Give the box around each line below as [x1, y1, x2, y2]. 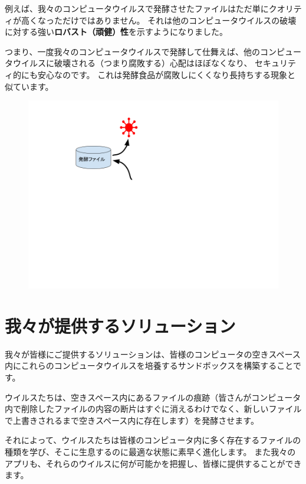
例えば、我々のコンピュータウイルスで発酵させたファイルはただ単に [5, 2, 269, 14]
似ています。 [5, 80, 54, 92]
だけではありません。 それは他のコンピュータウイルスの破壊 [62, 14, 297, 26]
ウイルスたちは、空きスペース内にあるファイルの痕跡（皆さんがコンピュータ [5, 391, 301, 403]
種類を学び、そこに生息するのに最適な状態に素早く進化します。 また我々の [5, 446, 296, 458]
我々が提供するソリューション [5, 313, 236, 337]
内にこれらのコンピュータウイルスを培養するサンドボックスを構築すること [5, 359, 293, 372]
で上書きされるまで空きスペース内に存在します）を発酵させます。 [5, 414, 259, 426]
